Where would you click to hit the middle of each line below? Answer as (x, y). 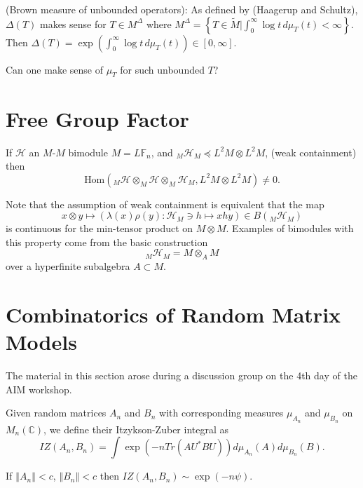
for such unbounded (162, 69)
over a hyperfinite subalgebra (68, 266)
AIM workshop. (39, 389)
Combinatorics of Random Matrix (173, 314)
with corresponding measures (221, 413)
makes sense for (73, 23)
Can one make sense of (54, 69)
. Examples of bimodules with (290, 228)
